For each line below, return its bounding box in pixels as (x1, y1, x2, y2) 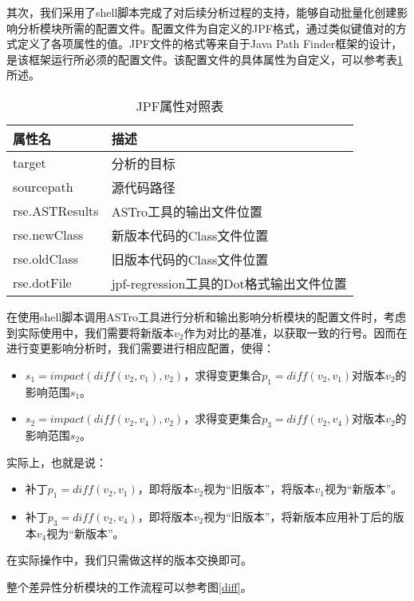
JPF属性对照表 (136, 96, 224, 115)
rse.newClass (13, 225, 84, 245)
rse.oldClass (13, 249, 79, 269)
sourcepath (13, 177, 73, 197)
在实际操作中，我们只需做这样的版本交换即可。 (6, 551, 252, 568)
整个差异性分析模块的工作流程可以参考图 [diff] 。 (6, 578, 252, 595)
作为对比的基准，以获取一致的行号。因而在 (183, 324, 408, 340)
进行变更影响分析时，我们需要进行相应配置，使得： (6, 340, 274, 356)
